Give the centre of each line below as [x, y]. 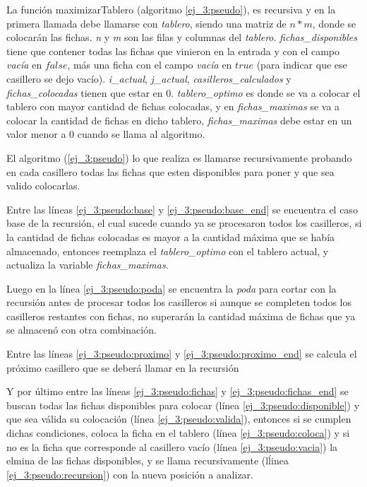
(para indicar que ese [302, 65]
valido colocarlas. [43, 186]
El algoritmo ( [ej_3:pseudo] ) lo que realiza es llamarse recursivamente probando [179, 157]
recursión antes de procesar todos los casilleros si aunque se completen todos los [179, 302]
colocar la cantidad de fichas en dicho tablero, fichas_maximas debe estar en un [179, 120]
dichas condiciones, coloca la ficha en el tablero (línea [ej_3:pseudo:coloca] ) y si [178, 433]
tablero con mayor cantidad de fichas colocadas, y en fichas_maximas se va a [173, 106]
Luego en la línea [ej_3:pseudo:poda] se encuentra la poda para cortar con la [172, 288]
